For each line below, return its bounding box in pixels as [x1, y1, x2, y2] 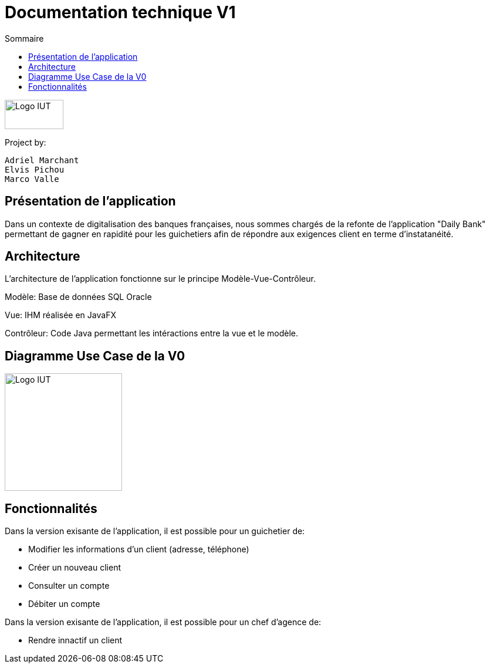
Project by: [5, 137, 46, 147]
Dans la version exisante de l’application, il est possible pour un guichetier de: [5, 526, 305, 537]
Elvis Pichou [5, 164, 65, 174]
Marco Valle [5, 174, 59, 184]
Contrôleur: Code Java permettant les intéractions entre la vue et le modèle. [5, 328, 299, 339]
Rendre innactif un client [28, 635, 123, 646]
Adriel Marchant [5, 155, 79, 165]
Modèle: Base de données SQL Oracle [5, 292, 152, 302]
